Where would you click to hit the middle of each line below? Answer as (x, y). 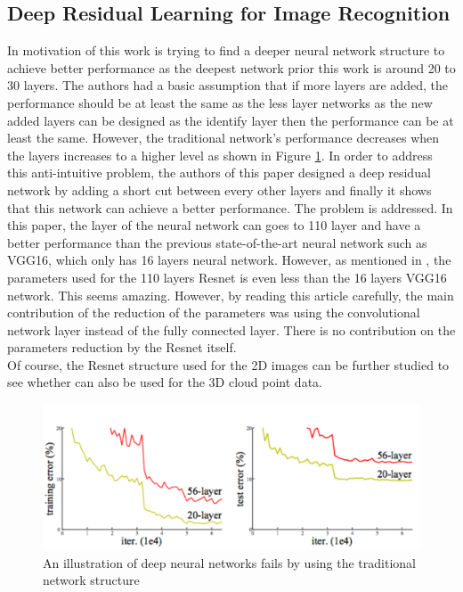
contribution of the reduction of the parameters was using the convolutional (214, 312)
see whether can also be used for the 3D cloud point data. (165, 382)
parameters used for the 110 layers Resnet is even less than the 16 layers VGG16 (227, 277)
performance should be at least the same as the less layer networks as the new (220, 102)
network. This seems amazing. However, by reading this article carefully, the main (231, 295)
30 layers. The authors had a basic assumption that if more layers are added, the (227, 85)
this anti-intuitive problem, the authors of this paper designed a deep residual (219, 173)
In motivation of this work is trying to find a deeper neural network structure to (226, 50)
